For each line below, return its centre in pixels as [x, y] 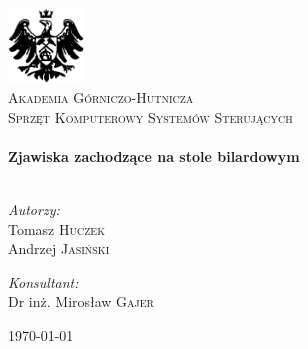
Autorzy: [34, 209]
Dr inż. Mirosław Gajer [81, 301]
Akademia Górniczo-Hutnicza [101, 97]
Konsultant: [43, 281]
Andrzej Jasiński [59, 248]
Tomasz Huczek [56, 228]
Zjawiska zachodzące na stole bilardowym [154, 155]
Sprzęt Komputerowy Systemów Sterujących [150, 116]
